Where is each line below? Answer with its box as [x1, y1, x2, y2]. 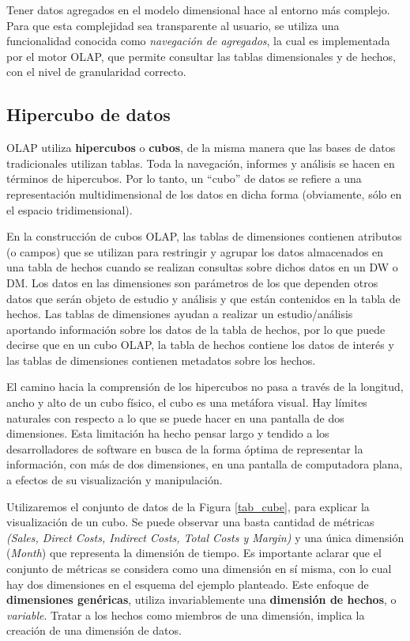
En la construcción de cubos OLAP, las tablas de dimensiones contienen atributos [6, 228, 402, 245]
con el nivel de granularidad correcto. [6, 63, 186, 80]
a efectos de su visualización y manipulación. [6, 472, 223, 488]
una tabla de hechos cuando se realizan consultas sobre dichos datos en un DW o [6, 259, 398, 275]
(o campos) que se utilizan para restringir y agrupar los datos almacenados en [6, 243, 384, 260]
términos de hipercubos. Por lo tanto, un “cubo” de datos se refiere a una [6, 170, 362, 187]
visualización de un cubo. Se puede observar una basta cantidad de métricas [6, 514, 374, 530]
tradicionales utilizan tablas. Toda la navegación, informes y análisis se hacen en [6, 154, 395, 171]
